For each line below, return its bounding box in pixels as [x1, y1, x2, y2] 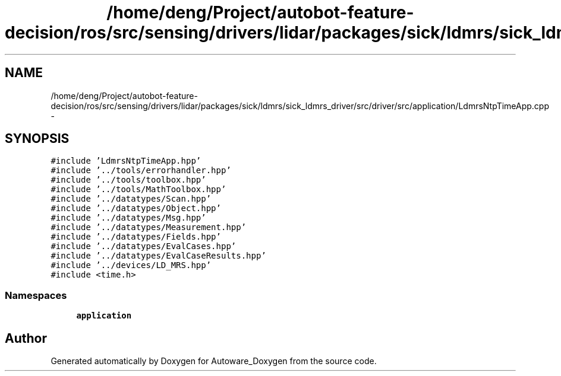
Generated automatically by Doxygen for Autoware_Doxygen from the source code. [51, 356, 377, 367]
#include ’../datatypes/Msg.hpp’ [51, 213, 206, 223]
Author [5, 330, 47, 346]
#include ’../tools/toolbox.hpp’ [51, 175, 206, 185]
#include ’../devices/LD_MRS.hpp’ [51, 260, 212, 270]
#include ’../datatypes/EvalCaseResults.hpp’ [51, 251, 266, 261]
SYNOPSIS [5, 131, 70, 146]
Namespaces [5, 289, 67, 301]
